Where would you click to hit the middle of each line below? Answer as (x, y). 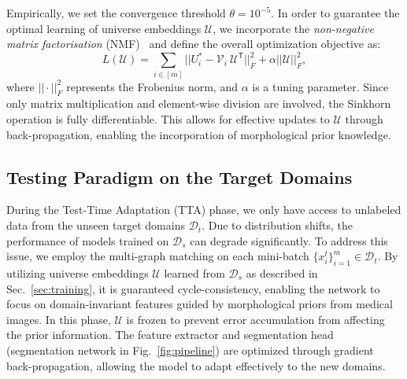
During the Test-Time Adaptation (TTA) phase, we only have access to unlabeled (204, 210)
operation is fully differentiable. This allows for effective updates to (168, 119)
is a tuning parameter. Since (320, 86)
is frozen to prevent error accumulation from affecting (255, 319)
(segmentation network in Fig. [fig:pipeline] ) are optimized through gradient (190, 350)
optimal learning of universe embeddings (104, 28)
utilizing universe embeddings (78, 273)
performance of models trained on (88, 240)
